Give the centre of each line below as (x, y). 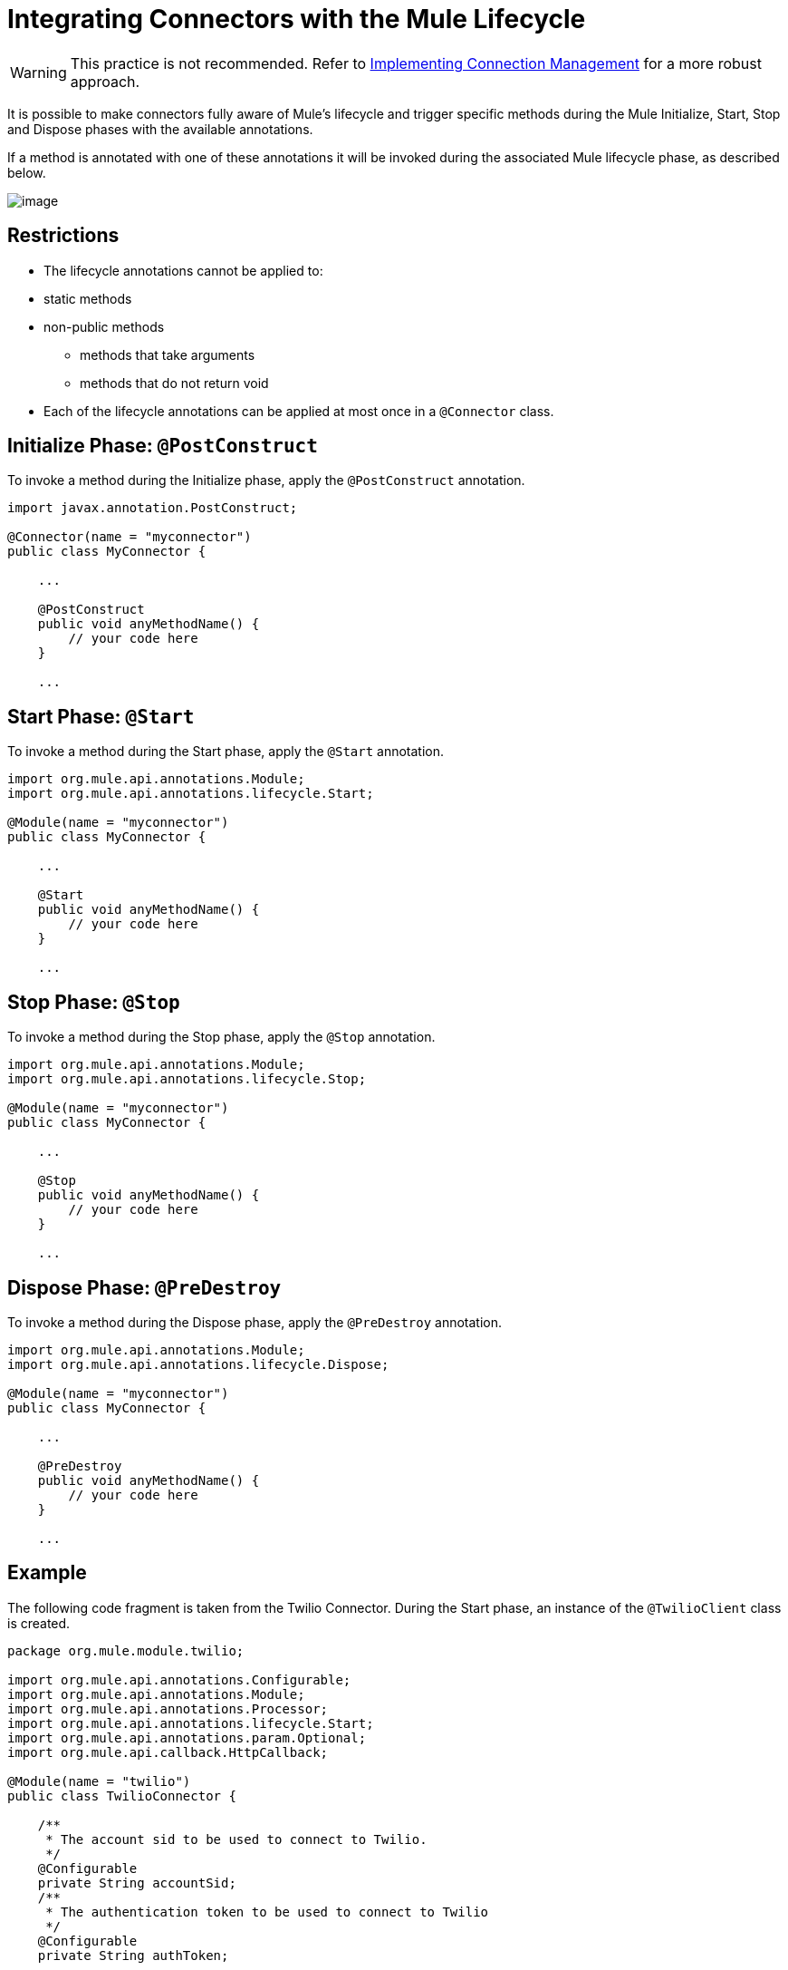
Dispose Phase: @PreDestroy (144, 1287)
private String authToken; (133, 1955)
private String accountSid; (137, 1883)
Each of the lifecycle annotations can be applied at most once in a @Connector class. (299, 411)
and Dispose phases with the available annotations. (160, 129)
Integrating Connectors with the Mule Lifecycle (297, 19)
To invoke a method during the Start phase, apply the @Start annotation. (226, 752)
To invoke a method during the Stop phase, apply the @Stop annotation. (221, 1037)
